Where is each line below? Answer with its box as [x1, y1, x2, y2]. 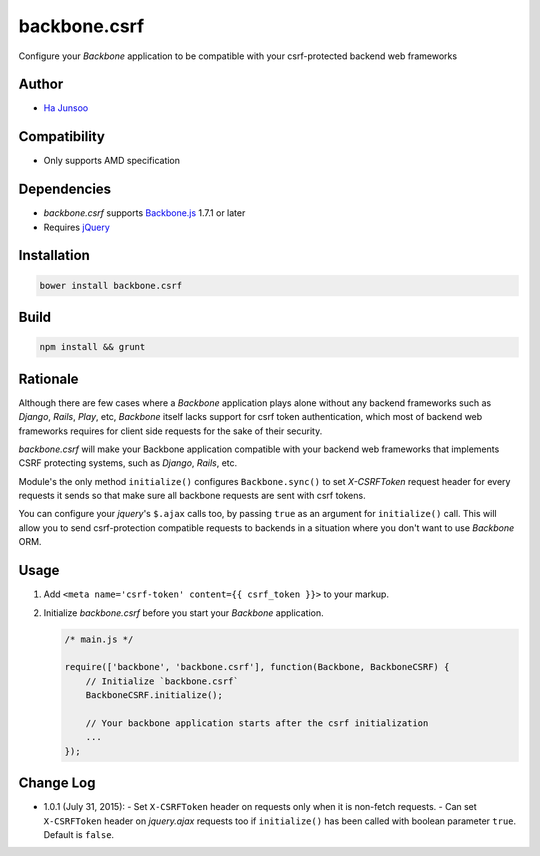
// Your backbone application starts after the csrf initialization [85, 717, 429, 729]
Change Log [18, 775, 96, 792]
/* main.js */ [64, 633, 134, 645]
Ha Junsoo [43, 102, 89, 114]
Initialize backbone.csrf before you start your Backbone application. [43, 606, 324, 619]
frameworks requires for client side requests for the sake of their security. [18, 425, 323, 437]
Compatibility [18, 128, 105, 145]
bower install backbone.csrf [39, 280, 183, 291]
